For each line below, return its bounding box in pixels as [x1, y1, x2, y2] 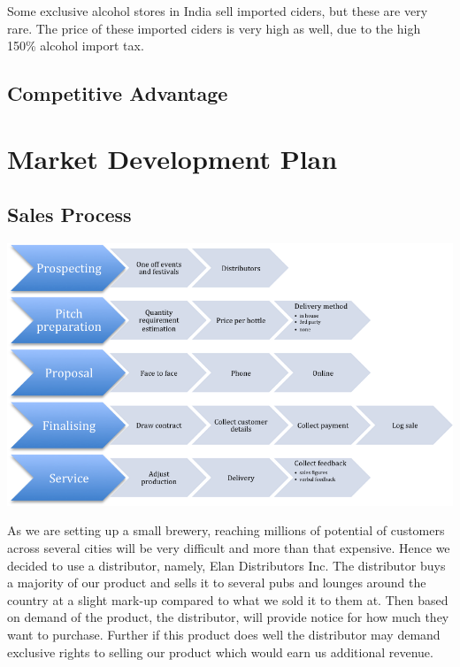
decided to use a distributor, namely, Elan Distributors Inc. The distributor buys [7, 556, 446, 574]
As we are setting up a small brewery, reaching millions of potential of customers [7, 521, 445, 540]
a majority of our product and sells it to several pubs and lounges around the [7, 573, 426, 592]
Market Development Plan [7, 140, 338, 176]
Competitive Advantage [7, 80, 228, 107]
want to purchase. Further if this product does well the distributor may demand [7, 625, 441, 644]
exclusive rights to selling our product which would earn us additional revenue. [7, 642, 433, 661]
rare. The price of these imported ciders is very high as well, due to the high [7, 19, 421, 37]
